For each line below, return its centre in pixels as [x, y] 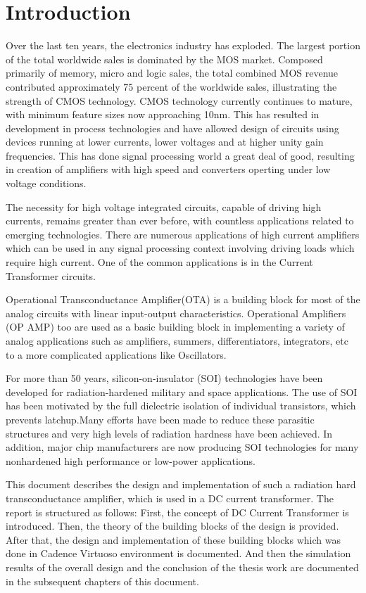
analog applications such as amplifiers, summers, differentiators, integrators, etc [177, 340]
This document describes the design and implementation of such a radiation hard [181, 484]
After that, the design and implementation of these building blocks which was [173, 539]
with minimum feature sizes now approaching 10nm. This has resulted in [163, 114]
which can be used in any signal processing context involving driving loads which [180, 248]
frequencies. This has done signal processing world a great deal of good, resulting [180, 155]
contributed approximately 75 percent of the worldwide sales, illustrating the [171, 86]
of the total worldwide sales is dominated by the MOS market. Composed [164, 59]
